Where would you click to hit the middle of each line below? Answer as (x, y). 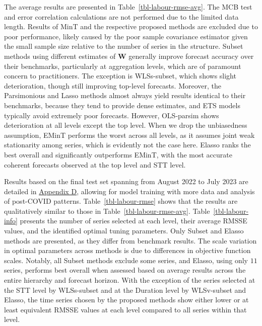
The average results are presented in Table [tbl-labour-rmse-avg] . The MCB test (128, 7)
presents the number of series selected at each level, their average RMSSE (134, 221)
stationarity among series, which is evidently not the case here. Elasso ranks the (127, 145)
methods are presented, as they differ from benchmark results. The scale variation (130, 240)
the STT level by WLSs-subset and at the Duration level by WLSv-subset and (125, 290)
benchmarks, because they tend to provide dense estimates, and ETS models (122, 105)
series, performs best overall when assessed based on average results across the (125, 270)
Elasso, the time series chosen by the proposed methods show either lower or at (126, 300)
